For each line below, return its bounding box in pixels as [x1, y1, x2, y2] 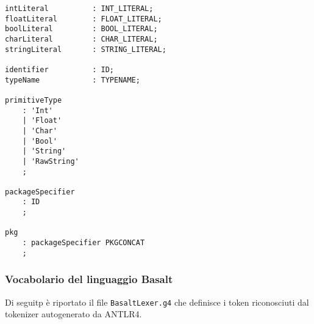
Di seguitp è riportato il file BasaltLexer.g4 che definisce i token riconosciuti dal [5, 295, 309, 308]
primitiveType [5, 95, 62, 105]
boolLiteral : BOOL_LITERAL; [5, 24, 158, 34]
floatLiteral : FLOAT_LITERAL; [5, 14, 162, 23]
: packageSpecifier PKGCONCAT [22, 238, 145, 248]
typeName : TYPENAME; [5, 75, 140, 84]
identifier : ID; [5, 65, 114, 74]
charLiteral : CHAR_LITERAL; [5, 34, 158, 43]
